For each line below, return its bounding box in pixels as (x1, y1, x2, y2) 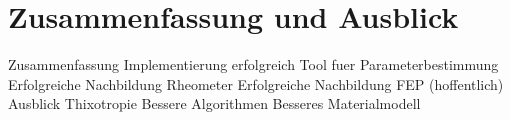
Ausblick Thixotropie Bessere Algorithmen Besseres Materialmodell (8, 93, 421, 114)
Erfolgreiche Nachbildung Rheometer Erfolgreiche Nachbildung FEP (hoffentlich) (8, 73, 504, 94)
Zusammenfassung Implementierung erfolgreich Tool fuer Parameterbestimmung (8, 54, 499, 75)
